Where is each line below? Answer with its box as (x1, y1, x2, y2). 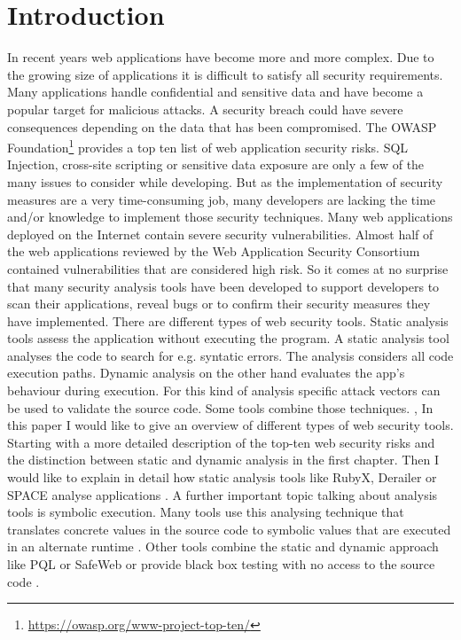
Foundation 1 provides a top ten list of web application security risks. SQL (7, 136, 409, 156)
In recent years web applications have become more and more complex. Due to (7, 48, 434, 66)
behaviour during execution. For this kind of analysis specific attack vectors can (7, 381, 441, 400)
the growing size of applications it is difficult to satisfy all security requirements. (7, 65, 443, 83)
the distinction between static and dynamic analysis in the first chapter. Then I (7, 450, 439, 469)
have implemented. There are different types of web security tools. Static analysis (7, 311, 449, 330)
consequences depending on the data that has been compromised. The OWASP (7, 117, 437, 136)
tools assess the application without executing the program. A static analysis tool (7, 329, 449, 347)
